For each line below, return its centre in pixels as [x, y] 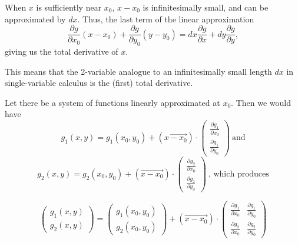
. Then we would [261, 102]
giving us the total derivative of [62, 51]
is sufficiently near [69, 7]
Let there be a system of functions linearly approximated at [112, 102]
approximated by [35, 19]
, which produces [239, 174]
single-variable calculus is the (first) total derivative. [99, 83]
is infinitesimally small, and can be [206, 7]
